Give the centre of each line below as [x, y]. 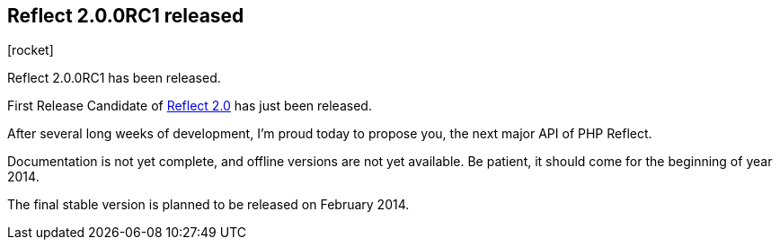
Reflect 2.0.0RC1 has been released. [114, 78]
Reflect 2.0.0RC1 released [126, 16]
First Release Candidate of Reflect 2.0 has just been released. [190, 106]
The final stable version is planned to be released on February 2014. [208, 205]
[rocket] [31, 50]
